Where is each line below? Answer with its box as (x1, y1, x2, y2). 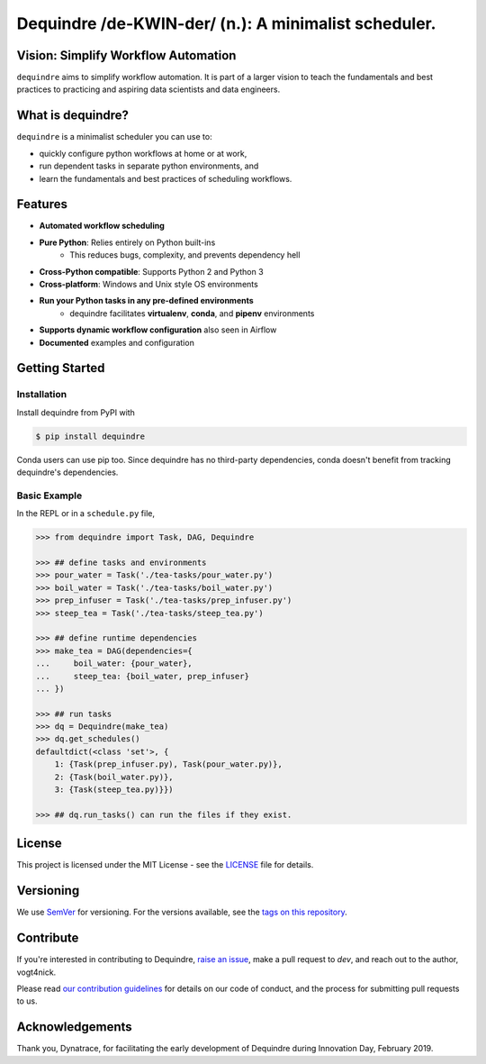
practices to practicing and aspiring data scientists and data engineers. (16, 84, 281, 95)
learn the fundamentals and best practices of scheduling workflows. (39, 173, 292, 184)
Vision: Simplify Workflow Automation (16, 48, 237, 63)
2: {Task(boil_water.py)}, (54, 771, 175, 782)
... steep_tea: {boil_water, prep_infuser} (35, 671, 249, 681)
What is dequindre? (16, 108, 130, 123)
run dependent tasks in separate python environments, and (39, 160, 259, 171)
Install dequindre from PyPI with (16, 406, 135, 418)
